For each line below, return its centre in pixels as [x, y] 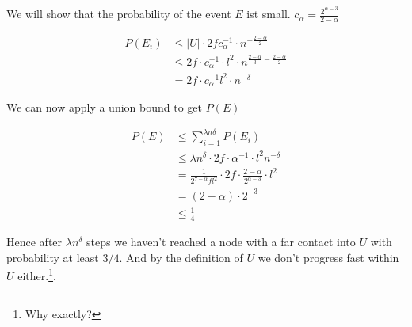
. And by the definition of [181, 257]
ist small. [269, 14]
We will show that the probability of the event [119, 14]
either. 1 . [37, 274]
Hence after [34, 242]
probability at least [53, 257]
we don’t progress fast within [328, 257]
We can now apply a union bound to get [104, 107]
